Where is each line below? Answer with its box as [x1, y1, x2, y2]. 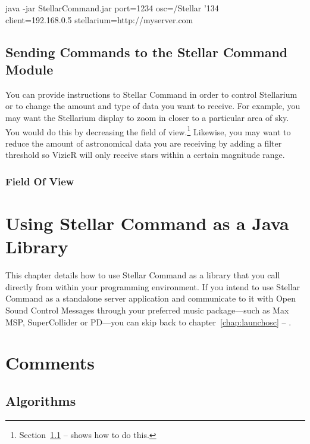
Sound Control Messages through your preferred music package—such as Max [5, 303, 289, 316]
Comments [5, 350, 95, 375]
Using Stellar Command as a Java [5, 211, 289, 235]
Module [5, 60, 54, 78]
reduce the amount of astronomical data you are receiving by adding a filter [5, 136, 282, 149]
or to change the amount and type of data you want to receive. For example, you [5, 100, 300, 112]
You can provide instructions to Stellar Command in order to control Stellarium [5, 88, 298, 100]
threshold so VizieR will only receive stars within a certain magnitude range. [5, 148, 285, 161]
